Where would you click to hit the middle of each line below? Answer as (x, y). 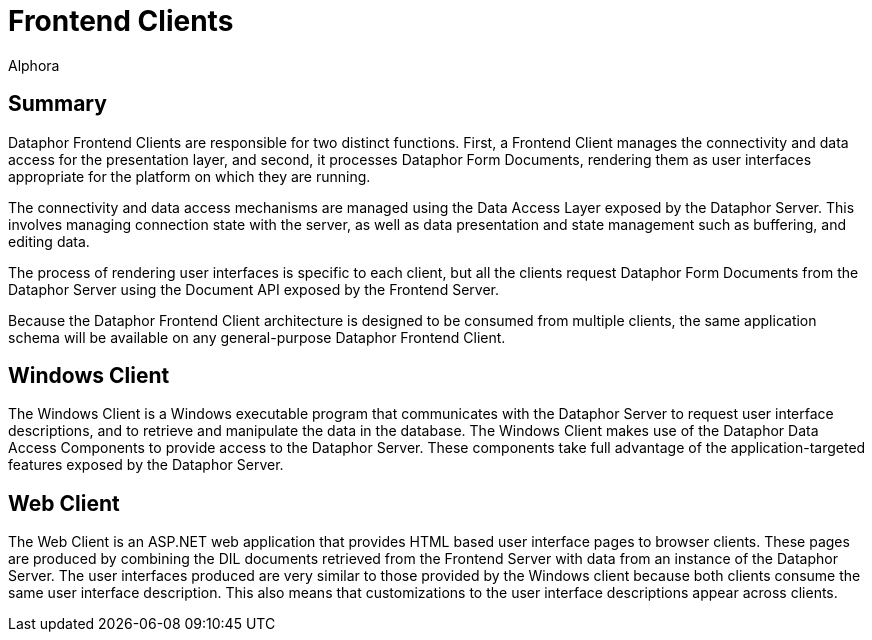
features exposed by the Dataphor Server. (146, 465)
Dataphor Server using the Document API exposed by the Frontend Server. (253, 289)
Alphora (34, 65)
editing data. (49, 241)
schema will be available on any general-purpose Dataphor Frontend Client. (257, 337)
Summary (57, 104)
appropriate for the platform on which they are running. (189, 176)
